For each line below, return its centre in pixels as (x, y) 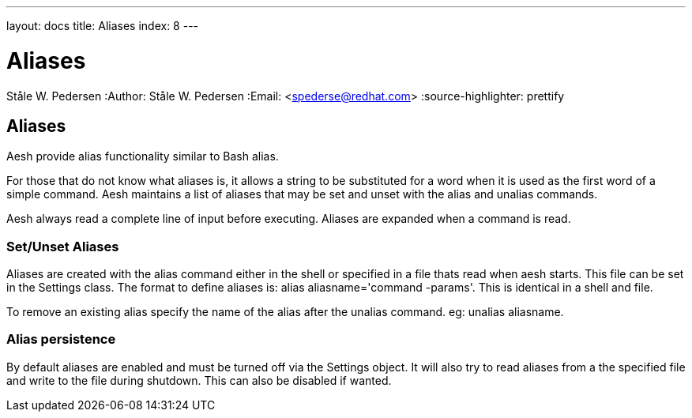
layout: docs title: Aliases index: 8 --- (103, 26)
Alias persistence (61, 339)
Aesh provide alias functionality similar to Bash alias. (143, 156)
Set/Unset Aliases (63, 246)
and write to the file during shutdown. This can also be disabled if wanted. (199, 380)
